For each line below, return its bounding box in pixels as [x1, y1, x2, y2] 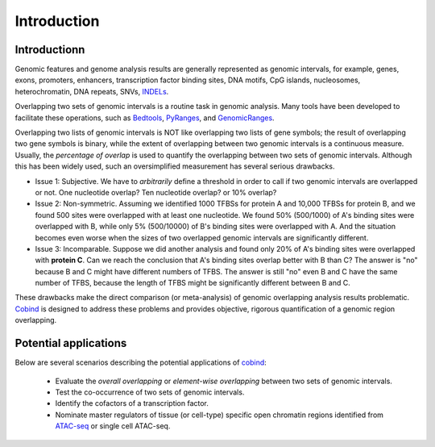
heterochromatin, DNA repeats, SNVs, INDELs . [14, 86, 169, 96]
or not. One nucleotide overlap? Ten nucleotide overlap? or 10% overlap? [35, 187, 277, 197]
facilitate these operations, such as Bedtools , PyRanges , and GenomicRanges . [14, 113, 275, 123]
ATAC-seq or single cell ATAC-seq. [55, 421, 171, 431]
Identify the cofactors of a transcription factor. [55, 399, 209, 408]
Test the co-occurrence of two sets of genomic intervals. [55, 387, 245, 397]
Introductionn [14, 43, 85, 56]
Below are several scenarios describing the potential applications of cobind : [14, 357, 267, 367]
